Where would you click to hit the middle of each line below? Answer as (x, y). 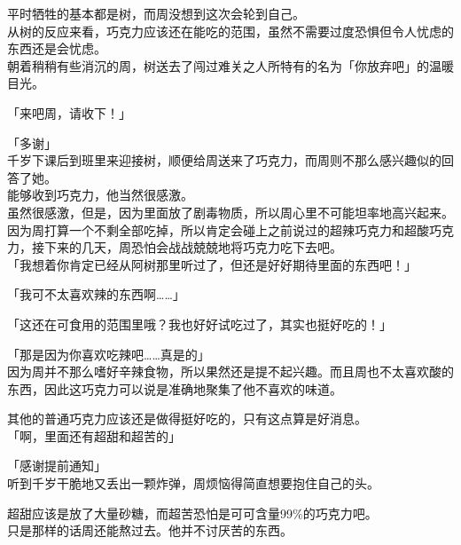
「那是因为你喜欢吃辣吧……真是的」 (109, 354)
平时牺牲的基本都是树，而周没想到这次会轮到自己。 (156, 13)
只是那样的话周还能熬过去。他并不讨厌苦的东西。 (150, 530)
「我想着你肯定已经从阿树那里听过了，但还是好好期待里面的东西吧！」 (212, 264)
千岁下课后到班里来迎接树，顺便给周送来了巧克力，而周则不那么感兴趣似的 (224, 160)
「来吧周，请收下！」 (69, 112)
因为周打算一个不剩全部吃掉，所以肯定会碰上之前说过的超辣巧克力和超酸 (218, 229)
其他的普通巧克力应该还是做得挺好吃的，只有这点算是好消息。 (187, 419)
